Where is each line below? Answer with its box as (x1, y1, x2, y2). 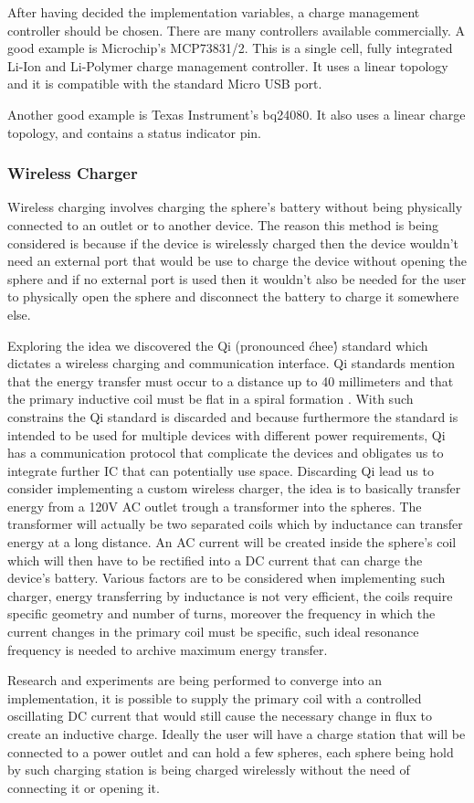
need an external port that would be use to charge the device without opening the (7, 251, 468, 270)
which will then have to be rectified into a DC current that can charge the (7, 550, 423, 569)
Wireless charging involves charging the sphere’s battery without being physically (7, 197, 463, 217)
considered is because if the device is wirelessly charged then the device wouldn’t (7, 233, 459, 252)
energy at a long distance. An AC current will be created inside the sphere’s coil (7, 533, 457, 552)
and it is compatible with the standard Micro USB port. (7, 74, 322, 93)
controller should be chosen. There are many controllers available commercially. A (7, 20, 465, 39)
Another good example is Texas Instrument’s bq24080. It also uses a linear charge (7, 104, 466, 123)
